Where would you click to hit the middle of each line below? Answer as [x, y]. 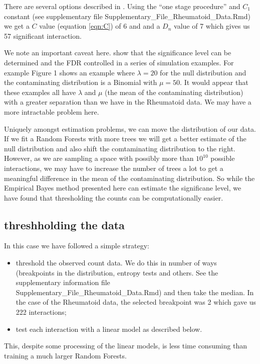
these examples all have [40, 92]
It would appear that [216, 82]
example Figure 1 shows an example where [69, 72]
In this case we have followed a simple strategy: [77, 246]
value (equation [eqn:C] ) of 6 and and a [100, 26]
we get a [17, 26]
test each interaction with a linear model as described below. [109, 329]
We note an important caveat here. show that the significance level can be [118, 53]
